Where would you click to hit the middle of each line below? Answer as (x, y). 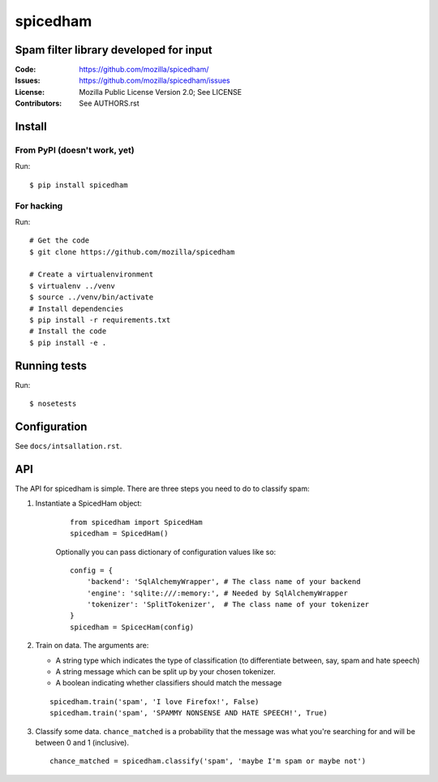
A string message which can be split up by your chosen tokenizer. (165, 672)
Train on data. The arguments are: (92, 646)
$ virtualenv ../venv (72, 286)
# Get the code (60, 241)
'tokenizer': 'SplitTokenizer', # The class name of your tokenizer (228, 605)
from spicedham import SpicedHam (136, 522)
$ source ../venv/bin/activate (92, 297)
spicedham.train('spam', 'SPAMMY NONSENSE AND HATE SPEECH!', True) (189, 713)
